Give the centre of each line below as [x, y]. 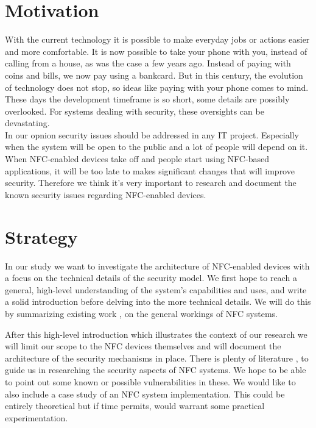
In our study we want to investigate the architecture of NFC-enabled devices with [157, 266]
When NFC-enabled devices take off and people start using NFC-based [137, 159]
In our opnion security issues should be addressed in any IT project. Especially [152, 134]
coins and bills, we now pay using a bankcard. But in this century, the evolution [154, 75]
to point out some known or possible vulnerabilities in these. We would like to [150, 381]
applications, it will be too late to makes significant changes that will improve [150, 170]
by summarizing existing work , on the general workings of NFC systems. [142, 313]
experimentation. [37, 417]
